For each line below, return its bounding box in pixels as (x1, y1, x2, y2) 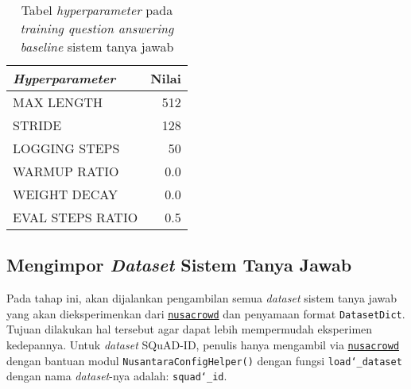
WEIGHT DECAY (13, 185, 118, 203)
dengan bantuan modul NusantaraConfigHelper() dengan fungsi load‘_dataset (6, 352, 402, 368)
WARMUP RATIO (13, 162, 119, 180)
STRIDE (13, 116, 62, 134)
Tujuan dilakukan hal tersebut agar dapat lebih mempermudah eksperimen (6, 321, 373, 337)
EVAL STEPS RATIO (13, 208, 138, 226)
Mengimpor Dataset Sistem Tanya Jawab (6, 252, 352, 277)
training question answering (20, 19, 174, 37)
